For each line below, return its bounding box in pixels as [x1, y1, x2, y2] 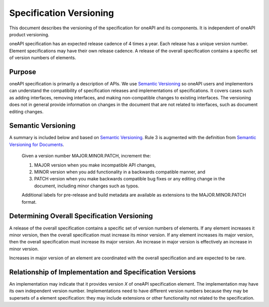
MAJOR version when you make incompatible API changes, [34, 162, 156, 168]
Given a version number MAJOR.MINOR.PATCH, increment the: [21, 153, 151, 159]
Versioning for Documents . [9, 142, 64, 148]
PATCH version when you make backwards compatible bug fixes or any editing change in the [34, 176, 225, 182]
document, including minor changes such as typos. [34, 183, 139, 189]
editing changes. [9, 108, 44, 114]
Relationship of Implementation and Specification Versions [9, 268, 196, 276]
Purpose [9, 68, 36, 76]
